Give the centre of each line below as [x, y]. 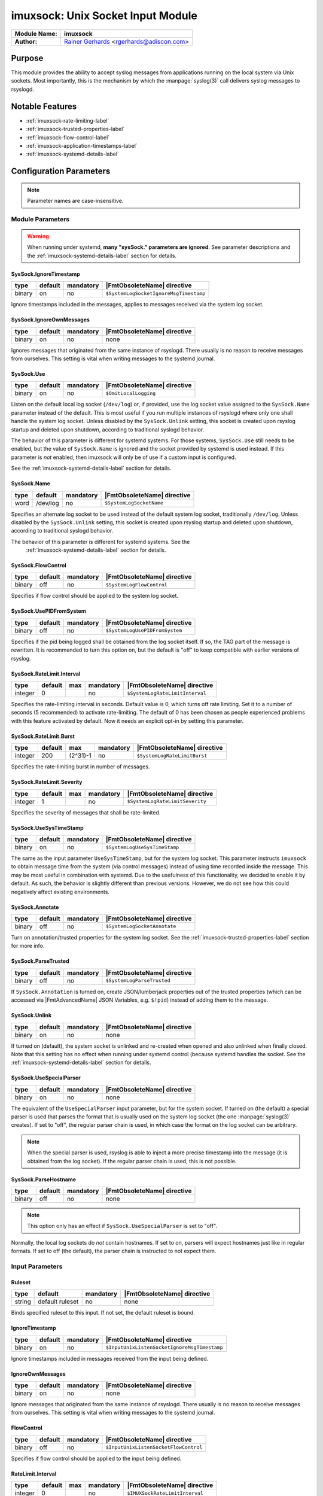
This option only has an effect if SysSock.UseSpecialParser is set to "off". [122, 1226]
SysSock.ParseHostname [44, 1179]
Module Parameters [40, 219]
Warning [38, 236]
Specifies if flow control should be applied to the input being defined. [96, 1458]
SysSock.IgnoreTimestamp [45, 274]
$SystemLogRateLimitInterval [167, 693]
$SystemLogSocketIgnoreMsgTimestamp [156, 293]
